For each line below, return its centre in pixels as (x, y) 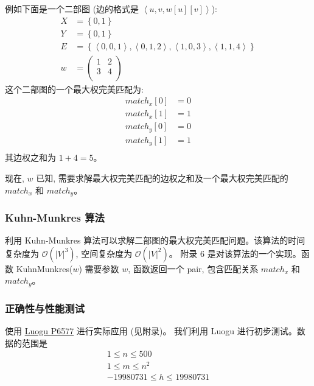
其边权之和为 (30, 157)
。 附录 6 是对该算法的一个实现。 (235, 253)
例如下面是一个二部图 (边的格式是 (72, 9)
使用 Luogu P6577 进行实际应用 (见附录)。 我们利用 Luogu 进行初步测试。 (151, 331)
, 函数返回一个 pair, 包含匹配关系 (193, 268)
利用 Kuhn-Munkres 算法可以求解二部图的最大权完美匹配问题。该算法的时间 (155, 240)
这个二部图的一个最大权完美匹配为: (74, 89)
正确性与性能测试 (45, 308)
